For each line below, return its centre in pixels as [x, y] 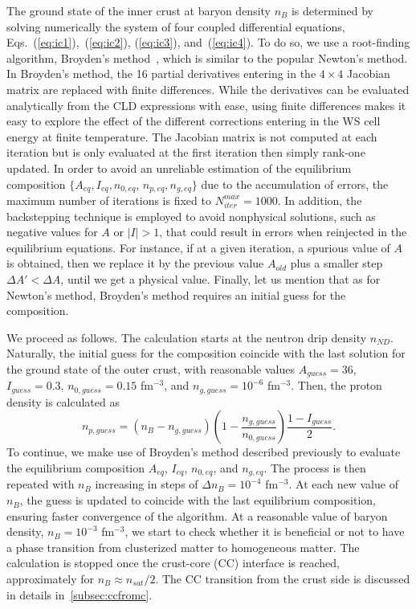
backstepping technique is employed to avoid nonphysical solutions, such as [191, 216]
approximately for [50, 579]
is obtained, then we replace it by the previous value [135, 263]
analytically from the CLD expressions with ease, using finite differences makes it [206, 105]
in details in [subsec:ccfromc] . [80, 594]
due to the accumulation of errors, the [295, 184]
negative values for [52, 232]
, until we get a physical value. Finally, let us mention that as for [220, 278]
